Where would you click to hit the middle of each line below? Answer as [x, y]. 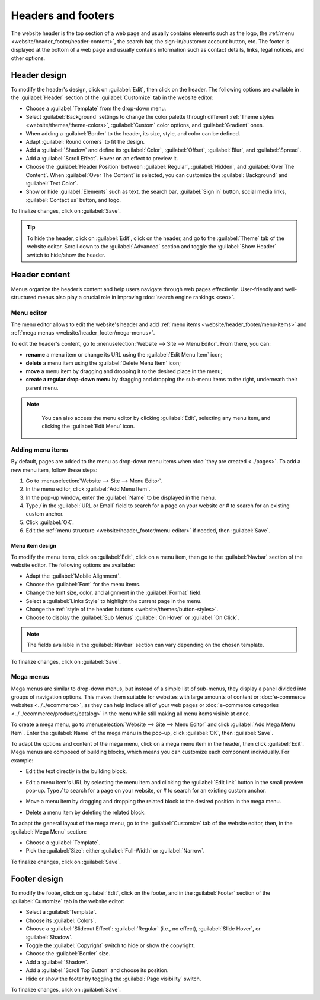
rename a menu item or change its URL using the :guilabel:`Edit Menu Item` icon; [124, 355]
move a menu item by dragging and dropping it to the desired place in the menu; [124, 371]
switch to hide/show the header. [66, 255]
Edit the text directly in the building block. [76, 771]
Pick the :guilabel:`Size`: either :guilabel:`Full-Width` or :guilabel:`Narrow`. [115, 851]
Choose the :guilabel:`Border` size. [68, 954]
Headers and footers [63, 15]
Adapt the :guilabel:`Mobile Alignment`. [73, 576]
